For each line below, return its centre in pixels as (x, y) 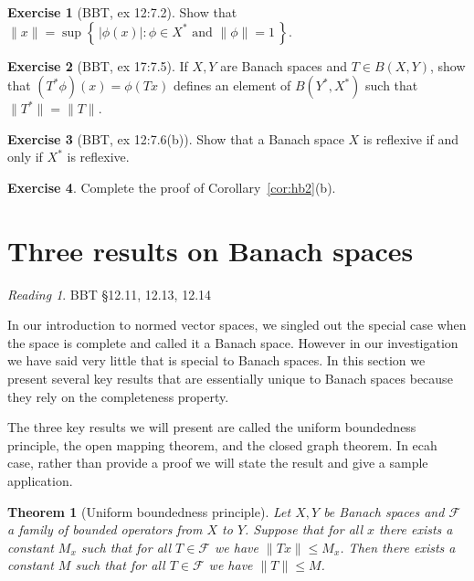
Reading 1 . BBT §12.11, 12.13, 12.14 (110, 294)
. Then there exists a (398, 547)
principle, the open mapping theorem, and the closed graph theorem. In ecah (222, 444)
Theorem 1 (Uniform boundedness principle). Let (149, 511)
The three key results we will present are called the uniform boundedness (212, 427)
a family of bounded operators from (105, 529)
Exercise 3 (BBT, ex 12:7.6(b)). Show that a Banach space (176, 138)
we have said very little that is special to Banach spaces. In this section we (216, 360)
